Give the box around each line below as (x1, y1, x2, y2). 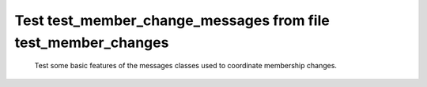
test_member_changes (14, 34, 169, 51)
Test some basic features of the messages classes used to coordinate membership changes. (34, 61, 338, 71)
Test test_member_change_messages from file (14, 12, 330, 29)
